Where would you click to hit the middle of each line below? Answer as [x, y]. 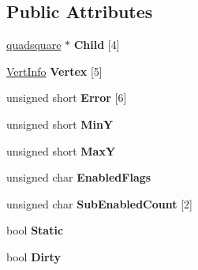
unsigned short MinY [60, 124]
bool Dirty [34, 256]
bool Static [35, 230]
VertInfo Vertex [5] [54, 71]
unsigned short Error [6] [67, 97]
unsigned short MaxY [61, 150]
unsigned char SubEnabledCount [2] [99, 203]
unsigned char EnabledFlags [79, 177]
